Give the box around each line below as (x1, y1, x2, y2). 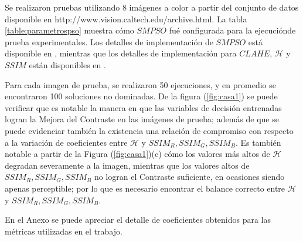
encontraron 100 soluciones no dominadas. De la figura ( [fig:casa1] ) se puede (5, 90, 278, 102)
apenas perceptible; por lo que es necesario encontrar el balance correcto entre (5, 182, 285, 194)
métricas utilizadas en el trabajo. (5, 225, 122, 237)
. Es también (235, 136, 281, 148)
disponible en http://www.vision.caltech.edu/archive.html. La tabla (5, 12, 247, 25)
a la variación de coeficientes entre (5, 136, 128, 148)
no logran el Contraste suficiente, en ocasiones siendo (94, 170, 285, 183)
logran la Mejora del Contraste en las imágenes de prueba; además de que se (5, 113, 279, 125)
